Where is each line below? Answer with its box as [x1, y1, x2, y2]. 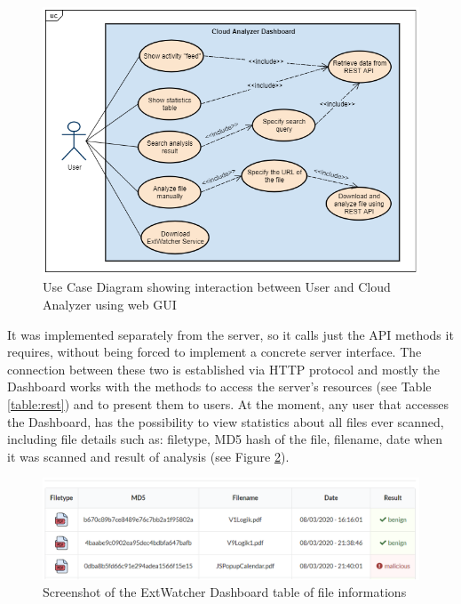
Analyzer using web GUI [43, 295, 177, 314]
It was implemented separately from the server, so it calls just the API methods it [7, 325, 454, 343]
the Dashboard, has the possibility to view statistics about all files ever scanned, [7, 412, 444, 431]
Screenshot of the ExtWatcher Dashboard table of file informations [43, 583, 407, 601]
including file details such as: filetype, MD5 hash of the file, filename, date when [7, 430, 443, 448]
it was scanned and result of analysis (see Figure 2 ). [7, 447, 290, 465]
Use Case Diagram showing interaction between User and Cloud [43, 278, 391, 296]
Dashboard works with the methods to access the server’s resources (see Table [7, 377, 432, 396]
